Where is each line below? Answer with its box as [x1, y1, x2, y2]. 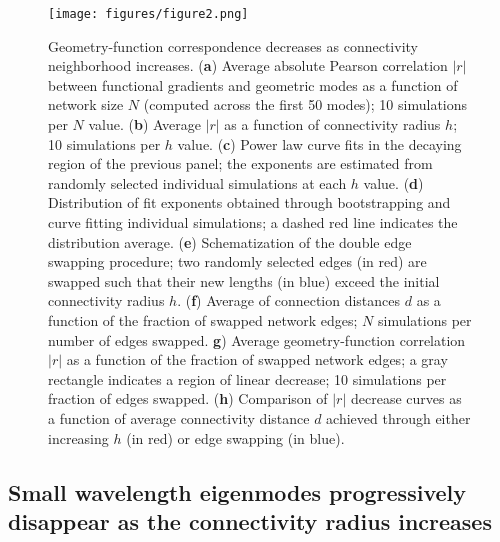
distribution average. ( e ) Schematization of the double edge [48, 231, 412, 252]
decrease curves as [350, 388, 462, 409]
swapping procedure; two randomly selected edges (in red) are [48, 251, 427, 272]
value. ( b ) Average [88, 114, 201, 135]
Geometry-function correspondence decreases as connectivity [48, 35, 418, 56]
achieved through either [326, 407, 471, 428]
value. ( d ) [363, 172, 424, 193]
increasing [48, 427, 109, 448]
